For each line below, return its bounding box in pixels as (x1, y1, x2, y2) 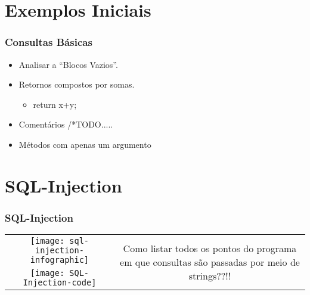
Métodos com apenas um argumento (18, 138, 151, 150)
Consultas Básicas (5, 35, 92, 49)
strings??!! (188, 268, 231, 282)
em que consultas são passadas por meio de (120, 254, 300, 269)
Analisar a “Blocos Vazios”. (18, 58, 118, 70)
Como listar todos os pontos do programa (123, 241, 297, 255)
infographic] (30, 255, 89, 265)
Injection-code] (23, 278, 97, 288)
